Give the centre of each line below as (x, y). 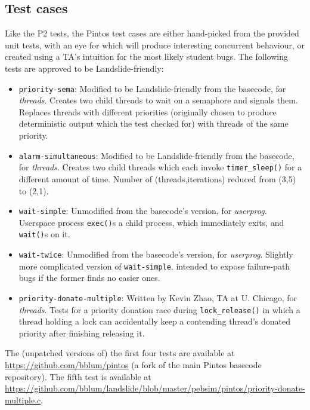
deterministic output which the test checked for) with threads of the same (154, 123)
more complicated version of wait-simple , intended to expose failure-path (154, 266)
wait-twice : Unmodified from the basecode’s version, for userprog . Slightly (156, 254)
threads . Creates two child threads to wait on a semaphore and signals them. (158, 100)
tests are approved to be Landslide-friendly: (84, 68)
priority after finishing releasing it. (82, 333)
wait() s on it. (44, 234)
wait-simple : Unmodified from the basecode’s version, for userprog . (143, 211)
